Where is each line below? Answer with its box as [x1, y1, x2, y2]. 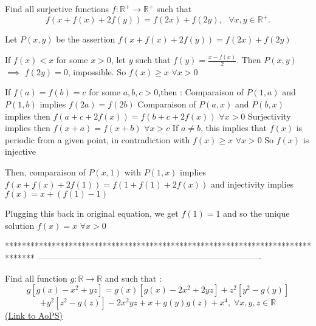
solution [5, 219, 35, 231]
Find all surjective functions [5, 2, 109, 15]
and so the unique [223, 207, 290, 220]
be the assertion [56, 33, 115, 46]
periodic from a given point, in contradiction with [5, 133, 190, 146]
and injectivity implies [210, 177, 294, 190]
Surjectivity [247, 109, 291, 122]
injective [5, 145, 36, 158]
